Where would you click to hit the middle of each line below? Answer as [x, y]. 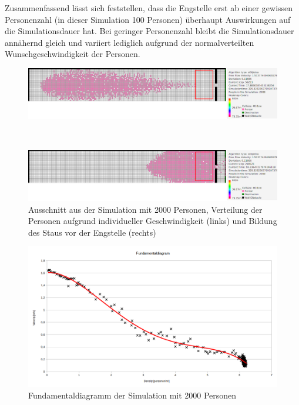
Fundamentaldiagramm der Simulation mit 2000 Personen [132, 395]
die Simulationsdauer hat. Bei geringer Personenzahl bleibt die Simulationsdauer [149, 31]
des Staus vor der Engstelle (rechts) [92, 232]
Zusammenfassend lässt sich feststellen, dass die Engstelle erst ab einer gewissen [149, 8]
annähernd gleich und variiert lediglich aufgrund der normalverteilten [130, 42]
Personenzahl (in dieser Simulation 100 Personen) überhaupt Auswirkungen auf [148, 19]
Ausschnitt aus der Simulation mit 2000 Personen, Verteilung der [145, 209]
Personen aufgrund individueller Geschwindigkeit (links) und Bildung [153, 221]
